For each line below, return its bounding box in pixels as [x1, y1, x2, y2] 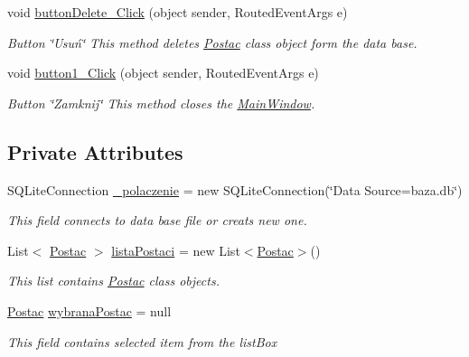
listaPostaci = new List [111, 240, 240, 259]
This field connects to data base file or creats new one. [7, 211, 307, 230]
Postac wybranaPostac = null [7, 301, 172, 320]
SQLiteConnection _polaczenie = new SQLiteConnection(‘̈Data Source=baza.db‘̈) [7, 180, 463, 199]
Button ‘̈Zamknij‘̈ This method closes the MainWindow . [7, 93, 315, 112]
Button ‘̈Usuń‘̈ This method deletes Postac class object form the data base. [7, 33, 417, 52]
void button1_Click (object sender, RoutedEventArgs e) [7, 63, 319, 82]
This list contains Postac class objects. [7, 271, 220, 290]
